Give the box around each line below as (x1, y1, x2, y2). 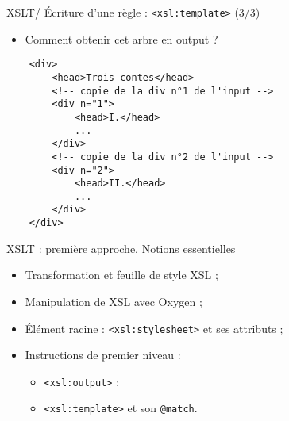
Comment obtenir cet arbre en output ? (25, 30, 218, 47)
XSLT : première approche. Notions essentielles (6, 239, 236, 256)
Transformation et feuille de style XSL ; (25, 266, 218, 283)
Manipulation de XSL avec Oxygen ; (25, 293, 202, 309)
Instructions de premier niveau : (25, 346, 181, 363)
